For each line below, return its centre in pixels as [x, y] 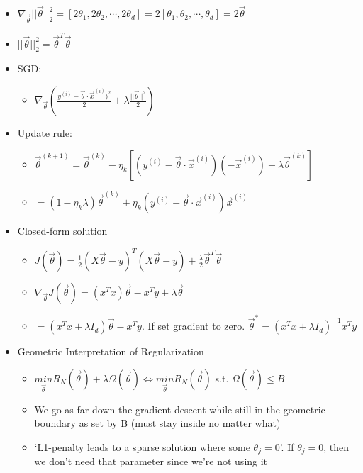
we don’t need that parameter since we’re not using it [151, 461]
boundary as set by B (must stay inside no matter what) [157, 423]
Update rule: [45, 133]
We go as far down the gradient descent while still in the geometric [180, 409]
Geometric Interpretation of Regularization [111, 351]
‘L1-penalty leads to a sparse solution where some [142, 446]
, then [336, 446]
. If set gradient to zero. [193, 326]
